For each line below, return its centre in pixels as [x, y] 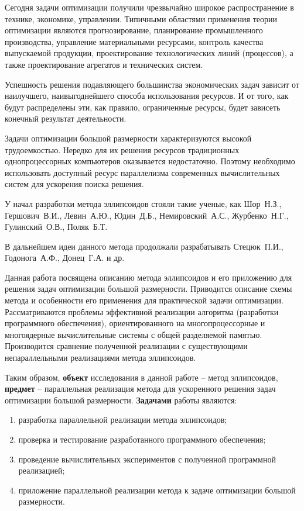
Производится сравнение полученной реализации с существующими [126, 346]
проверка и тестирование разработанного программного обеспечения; [142, 439]
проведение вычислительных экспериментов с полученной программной [147, 459]
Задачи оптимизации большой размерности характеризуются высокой [128, 138]
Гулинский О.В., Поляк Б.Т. [56, 227]
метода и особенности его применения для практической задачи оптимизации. [144, 300]
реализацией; [42, 470]
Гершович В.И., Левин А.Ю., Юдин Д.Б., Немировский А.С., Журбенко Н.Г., [147, 215]
